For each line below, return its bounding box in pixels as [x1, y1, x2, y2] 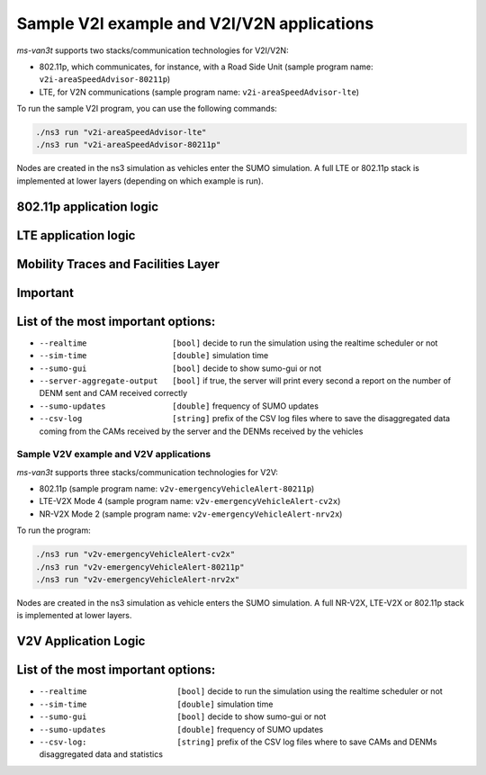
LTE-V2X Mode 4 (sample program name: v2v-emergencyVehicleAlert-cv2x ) [39, 496, 341, 507]
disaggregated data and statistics [39, 749, 164, 760]
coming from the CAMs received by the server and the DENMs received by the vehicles [39, 426, 364, 437]
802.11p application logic [16, 199, 159, 214]
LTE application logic [16, 228, 136, 243]
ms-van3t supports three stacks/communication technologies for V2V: [16, 466, 279, 477]
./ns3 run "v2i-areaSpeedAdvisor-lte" [35, 127, 207, 138]
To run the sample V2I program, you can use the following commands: [16, 104, 278, 114]
